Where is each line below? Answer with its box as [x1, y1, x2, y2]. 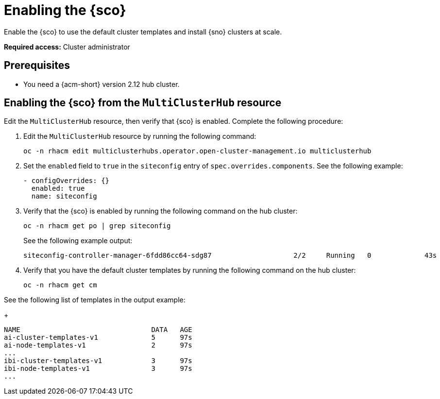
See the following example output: [23, 236, 133, 245]
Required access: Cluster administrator [4, 42, 130, 51]
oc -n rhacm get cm [23, 281, 97, 289]
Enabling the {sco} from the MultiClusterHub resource [4, 97, 282, 109]
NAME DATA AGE [4, 326, 192, 334]
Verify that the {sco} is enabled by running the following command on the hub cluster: [23, 207, 298, 216]
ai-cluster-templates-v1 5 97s [4, 333, 192, 342]
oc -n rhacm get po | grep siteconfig [23, 222, 171, 230]
